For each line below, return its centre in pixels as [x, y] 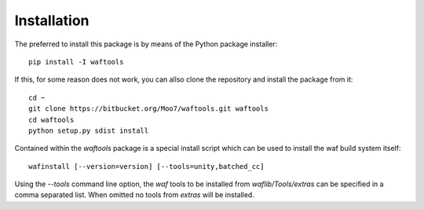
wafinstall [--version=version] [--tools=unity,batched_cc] [146, 166]
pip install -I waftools [76, 62]
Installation [52, 20]
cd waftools [51, 119]
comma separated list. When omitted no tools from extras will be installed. [134, 195]
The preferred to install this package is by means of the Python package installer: [146, 44]
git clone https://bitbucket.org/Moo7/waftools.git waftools [148, 109]
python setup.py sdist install [89, 130]
